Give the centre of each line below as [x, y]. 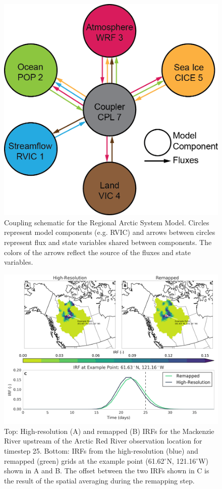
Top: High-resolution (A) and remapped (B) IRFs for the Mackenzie [109, 431]
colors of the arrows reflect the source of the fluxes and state [97, 252]
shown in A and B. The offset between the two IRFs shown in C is [107, 471]
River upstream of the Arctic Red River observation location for [103, 441]
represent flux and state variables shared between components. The [108, 242]
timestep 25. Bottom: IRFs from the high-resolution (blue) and [101, 450]
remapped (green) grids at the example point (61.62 [84, 460]
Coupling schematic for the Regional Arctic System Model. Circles [107, 222]
